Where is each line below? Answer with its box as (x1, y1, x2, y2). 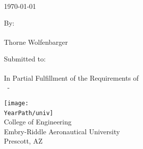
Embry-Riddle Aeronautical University (4, 126, 120, 136)
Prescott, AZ (4, 136, 43, 146)
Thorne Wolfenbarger (4, 36, 68, 47)
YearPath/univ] (4, 109, 54, 117)
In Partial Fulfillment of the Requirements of (4, 72, 139, 83)
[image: (4, 99, 29, 107)
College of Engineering (4, 117, 72, 127)
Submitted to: (4, 53, 46, 63)
